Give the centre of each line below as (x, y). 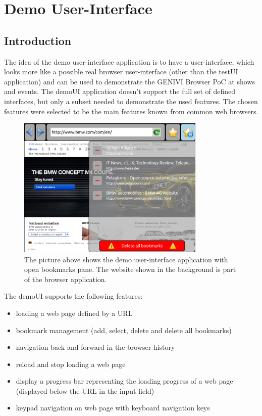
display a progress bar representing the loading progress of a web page (124, 381)
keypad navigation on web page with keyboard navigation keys (113, 408)
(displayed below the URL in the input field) (85, 390)
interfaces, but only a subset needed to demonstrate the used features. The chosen (131, 101)
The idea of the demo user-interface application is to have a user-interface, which (129, 61)
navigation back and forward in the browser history (95, 347)
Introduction (38, 40)
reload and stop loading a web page (71, 364)
